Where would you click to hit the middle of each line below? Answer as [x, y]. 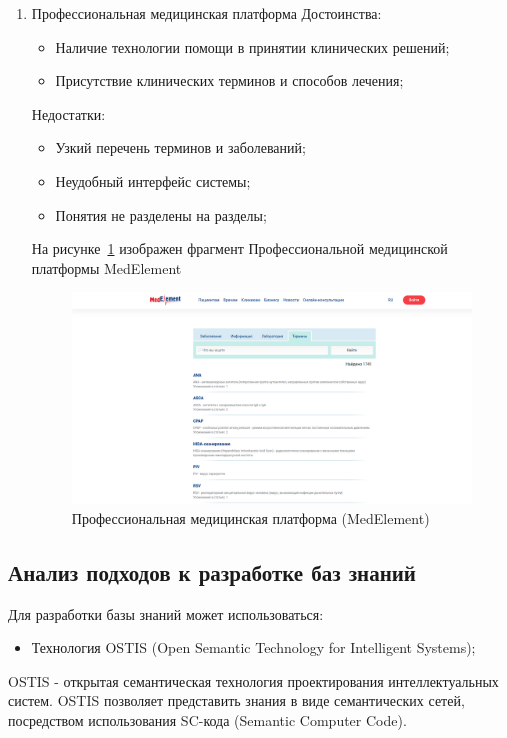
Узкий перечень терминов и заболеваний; [180, 147]
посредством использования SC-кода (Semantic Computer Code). [207, 719]
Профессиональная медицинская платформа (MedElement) [250, 517]
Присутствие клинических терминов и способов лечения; [229, 80]
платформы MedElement [106, 267]
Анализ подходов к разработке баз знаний [212, 571]
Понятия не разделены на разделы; [161, 214]
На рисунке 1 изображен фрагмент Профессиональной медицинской [239, 248]
